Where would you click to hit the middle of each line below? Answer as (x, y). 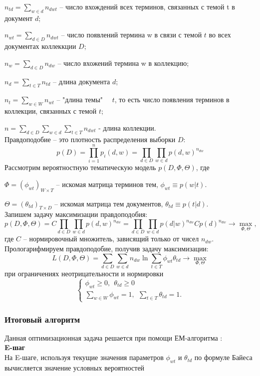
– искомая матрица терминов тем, (107, 184)
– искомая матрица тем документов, (109, 203)
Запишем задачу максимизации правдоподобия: (76, 214)
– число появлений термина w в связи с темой (131, 35)
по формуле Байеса (223, 357)
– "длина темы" (80, 99)
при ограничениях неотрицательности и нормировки (84, 273)
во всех (220, 35)
